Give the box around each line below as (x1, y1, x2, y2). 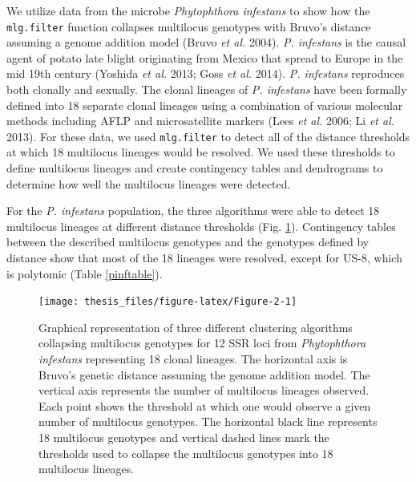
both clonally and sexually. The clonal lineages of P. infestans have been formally (6, 81, 407, 98)
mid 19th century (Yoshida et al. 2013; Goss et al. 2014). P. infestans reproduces (6, 65, 405, 82)
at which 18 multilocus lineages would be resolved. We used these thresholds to (6, 144, 395, 160)
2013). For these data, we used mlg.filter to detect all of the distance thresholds (6, 128, 410, 144)
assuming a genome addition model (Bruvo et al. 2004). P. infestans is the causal (6, 34, 406, 51)
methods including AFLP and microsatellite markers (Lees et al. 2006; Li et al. (6, 112, 395, 129)
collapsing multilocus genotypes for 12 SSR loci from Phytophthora (38, 334, 366, 351)
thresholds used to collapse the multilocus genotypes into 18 (38, 444, 333, 461)
